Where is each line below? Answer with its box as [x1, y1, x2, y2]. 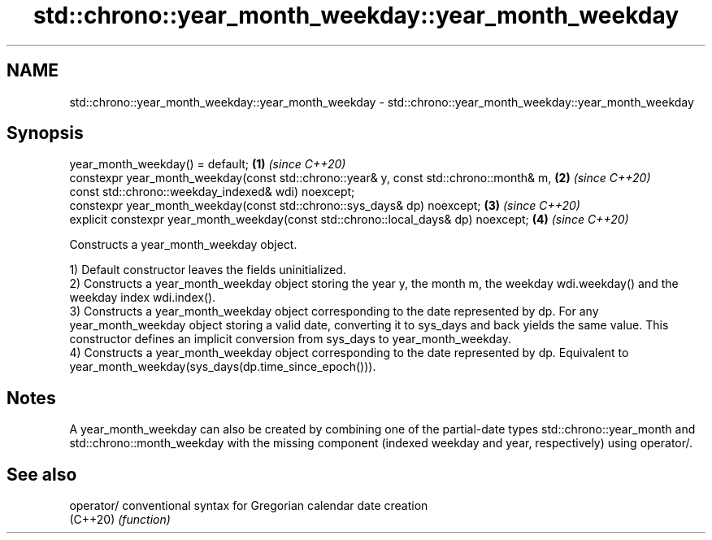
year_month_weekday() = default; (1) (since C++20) [69, 157, 346, 172]
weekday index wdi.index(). [69, 290, 216, 305]
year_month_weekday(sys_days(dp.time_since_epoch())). [69, 359, 376, 374]
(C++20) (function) [69, 512, 171, 527]
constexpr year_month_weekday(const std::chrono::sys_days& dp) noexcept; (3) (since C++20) [69, 198, 580, 213]
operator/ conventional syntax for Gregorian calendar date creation [69, 499, 428, 513]
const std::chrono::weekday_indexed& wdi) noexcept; [69, 185, 355, 199]
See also [7, 464, 77, 485]
